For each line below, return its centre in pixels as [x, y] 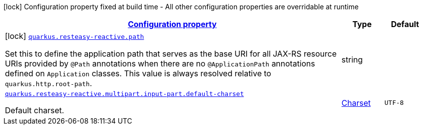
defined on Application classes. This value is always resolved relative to [138, 73]
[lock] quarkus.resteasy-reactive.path [75, 36]
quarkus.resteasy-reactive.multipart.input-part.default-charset [125, 94]
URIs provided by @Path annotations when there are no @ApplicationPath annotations [160, 64]
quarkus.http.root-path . [49, 83]
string [352, 60]
